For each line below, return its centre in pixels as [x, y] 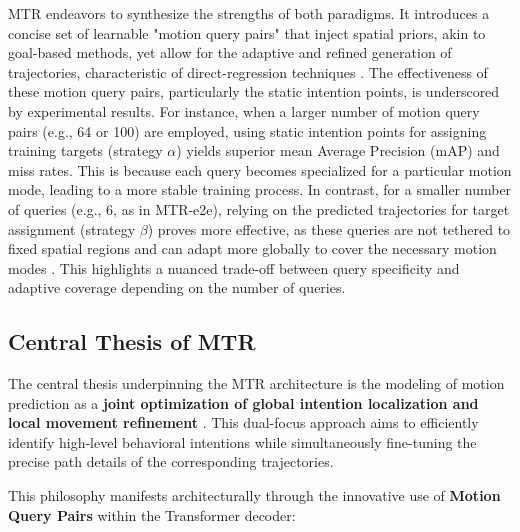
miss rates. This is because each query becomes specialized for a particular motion [260, 169]
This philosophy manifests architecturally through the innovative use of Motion [254, 495]
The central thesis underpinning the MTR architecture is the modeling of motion [256, 383]
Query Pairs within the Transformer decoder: [152, 514]
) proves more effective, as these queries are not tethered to [329, 228]
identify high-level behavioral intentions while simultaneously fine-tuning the [242, 441]
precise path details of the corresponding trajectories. [171, 461]
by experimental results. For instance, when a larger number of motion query [244, 110]
